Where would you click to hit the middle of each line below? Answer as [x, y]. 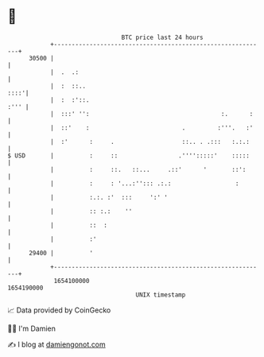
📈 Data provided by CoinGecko [59, 310]
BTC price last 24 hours [162, 37]
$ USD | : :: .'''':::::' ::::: [128, 155]
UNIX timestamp [161, 295]
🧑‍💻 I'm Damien [32, 328]
